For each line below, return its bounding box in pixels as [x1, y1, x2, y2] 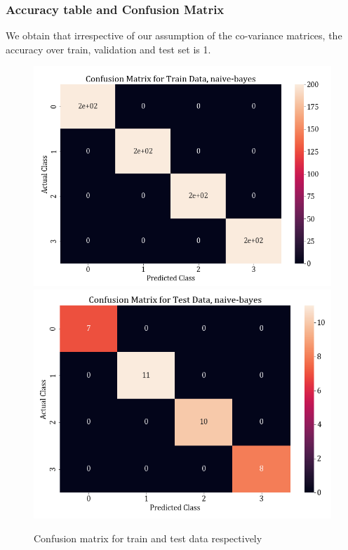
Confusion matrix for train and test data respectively [34, 530, 262, 545]
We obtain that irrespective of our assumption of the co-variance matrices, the [6, 28, 342, 43]
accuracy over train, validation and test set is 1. [6, 41, 211, 56]
